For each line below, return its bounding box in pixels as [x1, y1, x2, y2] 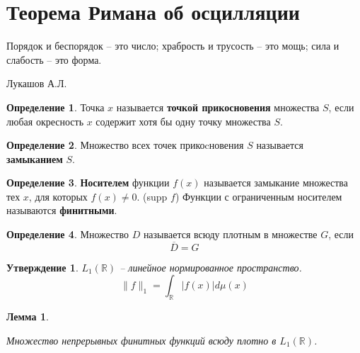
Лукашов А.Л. [6, 76, 67, 91]
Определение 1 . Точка [6, 99, 105, 114]
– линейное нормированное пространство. [120, 259, 302, 274]
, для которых [28, 189, 88, 203]
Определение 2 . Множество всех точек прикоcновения [6, 138, 244, 152]
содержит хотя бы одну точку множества [95, 113, 271, 128]
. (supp [137, 189, 168, 203]
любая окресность [6, 113, 84, 128]
